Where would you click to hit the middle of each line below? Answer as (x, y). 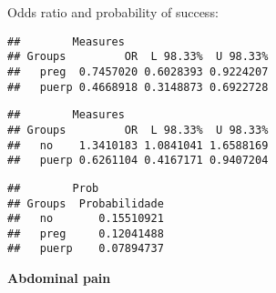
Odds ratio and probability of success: (113, 12)
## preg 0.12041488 (86, 233)
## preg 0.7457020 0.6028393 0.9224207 (138, 71)
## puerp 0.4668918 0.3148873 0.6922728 (138, 87)
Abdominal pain (59, 278)
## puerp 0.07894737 (86, 249)
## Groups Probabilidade (86, 203)
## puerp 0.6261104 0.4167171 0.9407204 (138, 161)
